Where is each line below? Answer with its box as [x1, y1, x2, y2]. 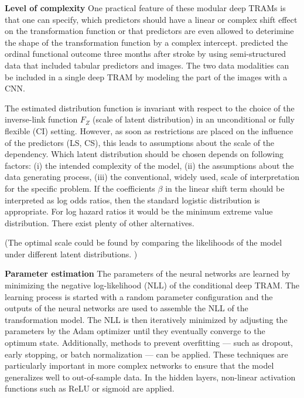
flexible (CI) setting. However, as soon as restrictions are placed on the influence [5, 124, 293, 137]
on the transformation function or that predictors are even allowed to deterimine [5, 25, 294, 37]
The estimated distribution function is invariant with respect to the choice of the [5, 101, 295, 114]
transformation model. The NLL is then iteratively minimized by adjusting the [5, 313, 288, 325]
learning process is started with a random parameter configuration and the [5, 290, 273, 302]
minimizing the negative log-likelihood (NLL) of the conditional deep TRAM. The [5, 279, 300, 291]
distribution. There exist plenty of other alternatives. [5, 216, 194, 229]
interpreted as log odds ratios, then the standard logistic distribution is [5, 193, 260, 206]
